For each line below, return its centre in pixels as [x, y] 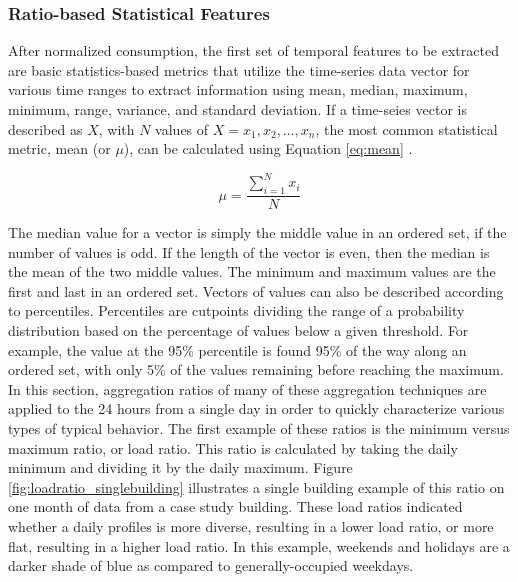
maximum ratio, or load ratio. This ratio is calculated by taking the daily [233, 447]
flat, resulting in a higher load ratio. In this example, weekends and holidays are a [259, 545]
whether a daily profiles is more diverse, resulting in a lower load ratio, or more [251, 526]
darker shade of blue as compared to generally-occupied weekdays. [211, 565]
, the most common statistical [406, 128]
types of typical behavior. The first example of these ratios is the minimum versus [259, 428]
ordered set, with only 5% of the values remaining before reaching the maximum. [256, 369]
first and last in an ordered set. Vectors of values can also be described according [256, 290]
